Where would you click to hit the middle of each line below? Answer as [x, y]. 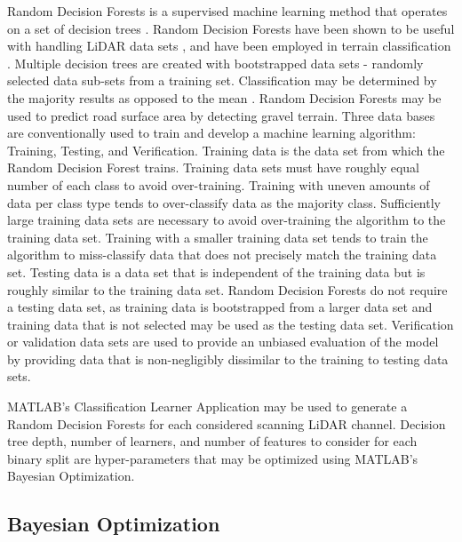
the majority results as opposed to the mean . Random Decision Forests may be [224, 97]
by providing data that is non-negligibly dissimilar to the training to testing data [228, 359]
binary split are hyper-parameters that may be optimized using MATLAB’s [213, 458]
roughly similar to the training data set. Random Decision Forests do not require [227, 289]
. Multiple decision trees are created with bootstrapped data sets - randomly [215, 63]
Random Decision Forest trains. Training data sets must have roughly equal [213, 167]
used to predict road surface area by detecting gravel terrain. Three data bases [221, 115]
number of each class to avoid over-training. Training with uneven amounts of [219, 184]
